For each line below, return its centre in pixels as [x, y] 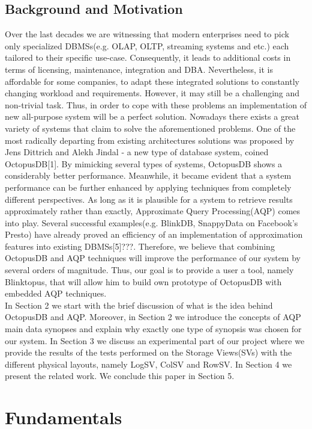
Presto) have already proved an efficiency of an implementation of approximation [154, 234]
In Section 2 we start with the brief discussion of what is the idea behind [139, 305]
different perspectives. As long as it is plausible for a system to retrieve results [149, 199]
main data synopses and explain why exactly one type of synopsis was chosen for [153, 329]
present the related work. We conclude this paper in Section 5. [120, 376]
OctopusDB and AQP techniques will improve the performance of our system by [153, 258]
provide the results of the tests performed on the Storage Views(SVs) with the [148, 352]
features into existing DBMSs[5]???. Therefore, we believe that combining [140, 246]
